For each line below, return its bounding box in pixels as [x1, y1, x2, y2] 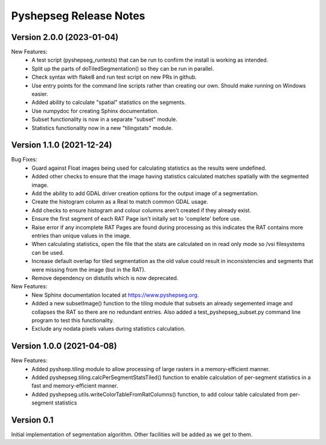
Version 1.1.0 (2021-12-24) [11, 140, 112, 151]
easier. [31, 91, 48, 98]
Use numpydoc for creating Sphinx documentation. [31, 107, 159, 114]
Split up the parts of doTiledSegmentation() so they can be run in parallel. [31, 65, 214, 72]
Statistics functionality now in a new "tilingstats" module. [31, 124, 173, 131]
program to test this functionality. [31, 316, 114, 323]
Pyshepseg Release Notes [11, 9, 145, 22]
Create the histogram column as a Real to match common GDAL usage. [31, 198, 208, 206]
